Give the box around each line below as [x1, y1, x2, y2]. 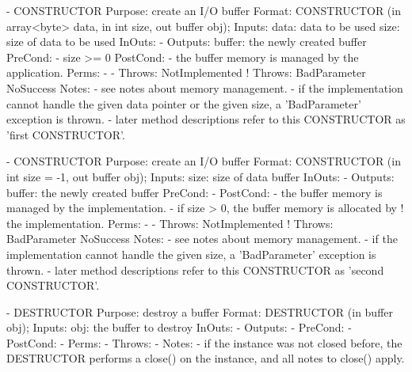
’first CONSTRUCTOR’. [6, 126, 125, 142]
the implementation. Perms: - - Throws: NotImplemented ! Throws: [6, 214, 334, 231]
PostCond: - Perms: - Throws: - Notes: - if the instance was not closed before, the [6, 334, 402, 351]
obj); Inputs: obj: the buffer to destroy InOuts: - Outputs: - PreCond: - [6, 319, 352, 336]
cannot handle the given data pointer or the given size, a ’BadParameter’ [6, 95, 361, 112]
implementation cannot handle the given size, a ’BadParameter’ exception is [6, 245, 376, 262]
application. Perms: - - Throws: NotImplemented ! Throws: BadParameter [6, 64, 366, 81]
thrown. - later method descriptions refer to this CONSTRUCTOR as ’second [6, 261, 384, 278]
